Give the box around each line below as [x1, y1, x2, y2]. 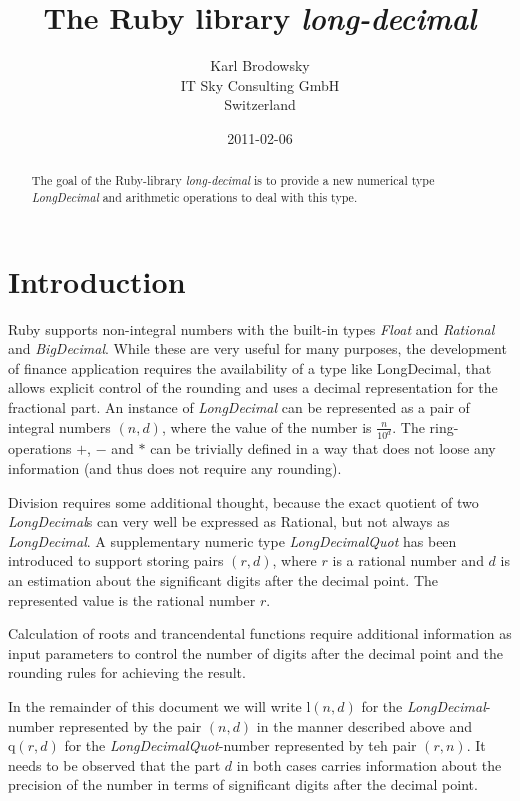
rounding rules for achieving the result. [8, 662, 246, 683]
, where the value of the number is [161, 416, 372, 437]
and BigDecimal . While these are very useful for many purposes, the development [8, 338, 507, 359]
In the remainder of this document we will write [8, 695, 302, 716]
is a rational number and [332, 550, 484, 571]
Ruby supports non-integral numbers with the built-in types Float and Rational [8, 318, 495, 339]
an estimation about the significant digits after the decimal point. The [8, 569, 439, 590]
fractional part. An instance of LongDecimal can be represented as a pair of [8, 396, 470, 417]
